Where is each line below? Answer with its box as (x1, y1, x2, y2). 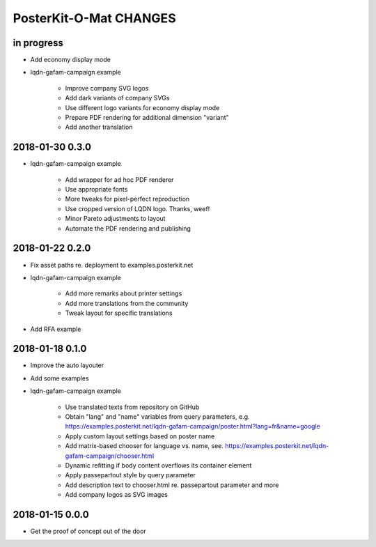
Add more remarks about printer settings (65, 289, 182, 298)
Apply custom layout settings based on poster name (65, 432, 215, 440)
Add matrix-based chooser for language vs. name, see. (65, 442, 224, 450)
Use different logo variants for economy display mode (65, 103, 220, 111)
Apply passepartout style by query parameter (65, 471, 196, 479)
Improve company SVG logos (65, 84, 149, 92)
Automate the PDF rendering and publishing (65, 224, 191, 233)
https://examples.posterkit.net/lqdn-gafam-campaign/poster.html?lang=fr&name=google (65, 422, 320, 431)
